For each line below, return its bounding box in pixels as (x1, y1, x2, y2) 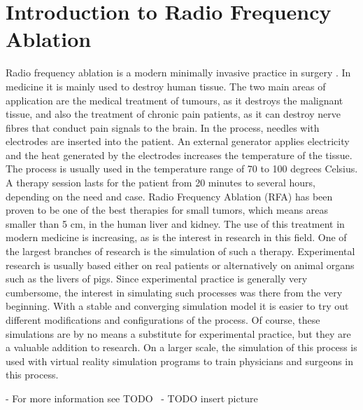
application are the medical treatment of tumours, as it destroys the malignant (6, 93, 343, 107)
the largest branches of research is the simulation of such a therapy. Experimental (6, 244, 355, 259)
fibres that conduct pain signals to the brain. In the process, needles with (6, 120, 320, 135)
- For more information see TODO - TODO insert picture (6, 390, 258, 405)
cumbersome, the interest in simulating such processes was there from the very (6, 285, 343, 299)
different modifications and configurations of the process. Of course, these (6, 313, 320, 327)
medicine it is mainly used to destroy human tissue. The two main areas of (6, 78, 326, 93)
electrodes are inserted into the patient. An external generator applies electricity (6, 134, 350, 149)
